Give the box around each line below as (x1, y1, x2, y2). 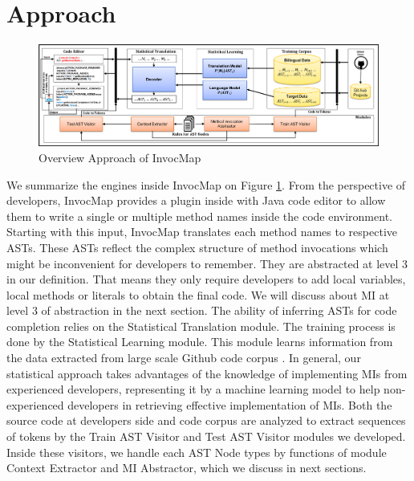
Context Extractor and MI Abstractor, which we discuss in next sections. (6, 459, 367, 476)
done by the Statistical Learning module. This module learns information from (6, 333, 393, 350)
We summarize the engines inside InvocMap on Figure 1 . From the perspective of (6, 176, 406, 193)
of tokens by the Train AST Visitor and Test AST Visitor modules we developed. (6, 428, 406, 445)
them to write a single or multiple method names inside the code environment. (6, 207, 392, 224)
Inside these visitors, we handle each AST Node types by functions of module (6, 443, 387, 460)
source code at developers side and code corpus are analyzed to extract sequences (6, 412, 406, 429)
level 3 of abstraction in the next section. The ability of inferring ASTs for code (6, 302, 397, 319)
